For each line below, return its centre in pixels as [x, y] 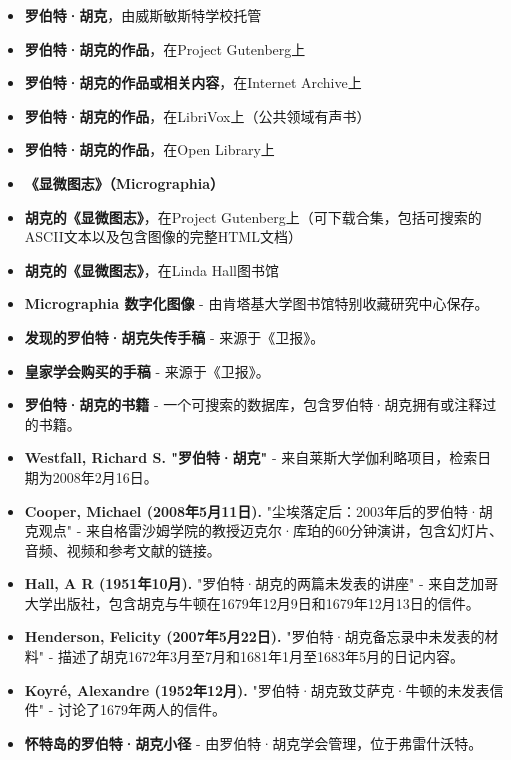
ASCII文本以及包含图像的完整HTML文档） [163, 236]
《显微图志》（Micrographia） [124, 182]
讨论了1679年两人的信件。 [142, 709]
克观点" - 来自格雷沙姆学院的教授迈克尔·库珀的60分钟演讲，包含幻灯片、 [263, 530]
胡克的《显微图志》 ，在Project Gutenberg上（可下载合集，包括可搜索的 [253, 216]
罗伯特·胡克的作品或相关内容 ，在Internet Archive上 [193, 82]
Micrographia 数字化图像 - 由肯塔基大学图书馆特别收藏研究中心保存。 [256, 303]
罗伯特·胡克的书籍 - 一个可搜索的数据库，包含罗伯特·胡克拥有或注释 [253, 404]
